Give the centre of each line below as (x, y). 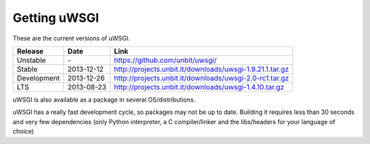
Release (30, 51)
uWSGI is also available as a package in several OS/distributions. (104, 100)
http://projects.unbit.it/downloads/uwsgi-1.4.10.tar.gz (199, 87)
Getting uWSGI (56, 18)
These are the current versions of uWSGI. (71, 38)
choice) (23, 131)
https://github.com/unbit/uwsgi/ (165, 60)
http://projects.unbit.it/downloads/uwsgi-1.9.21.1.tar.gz (201, 69)
